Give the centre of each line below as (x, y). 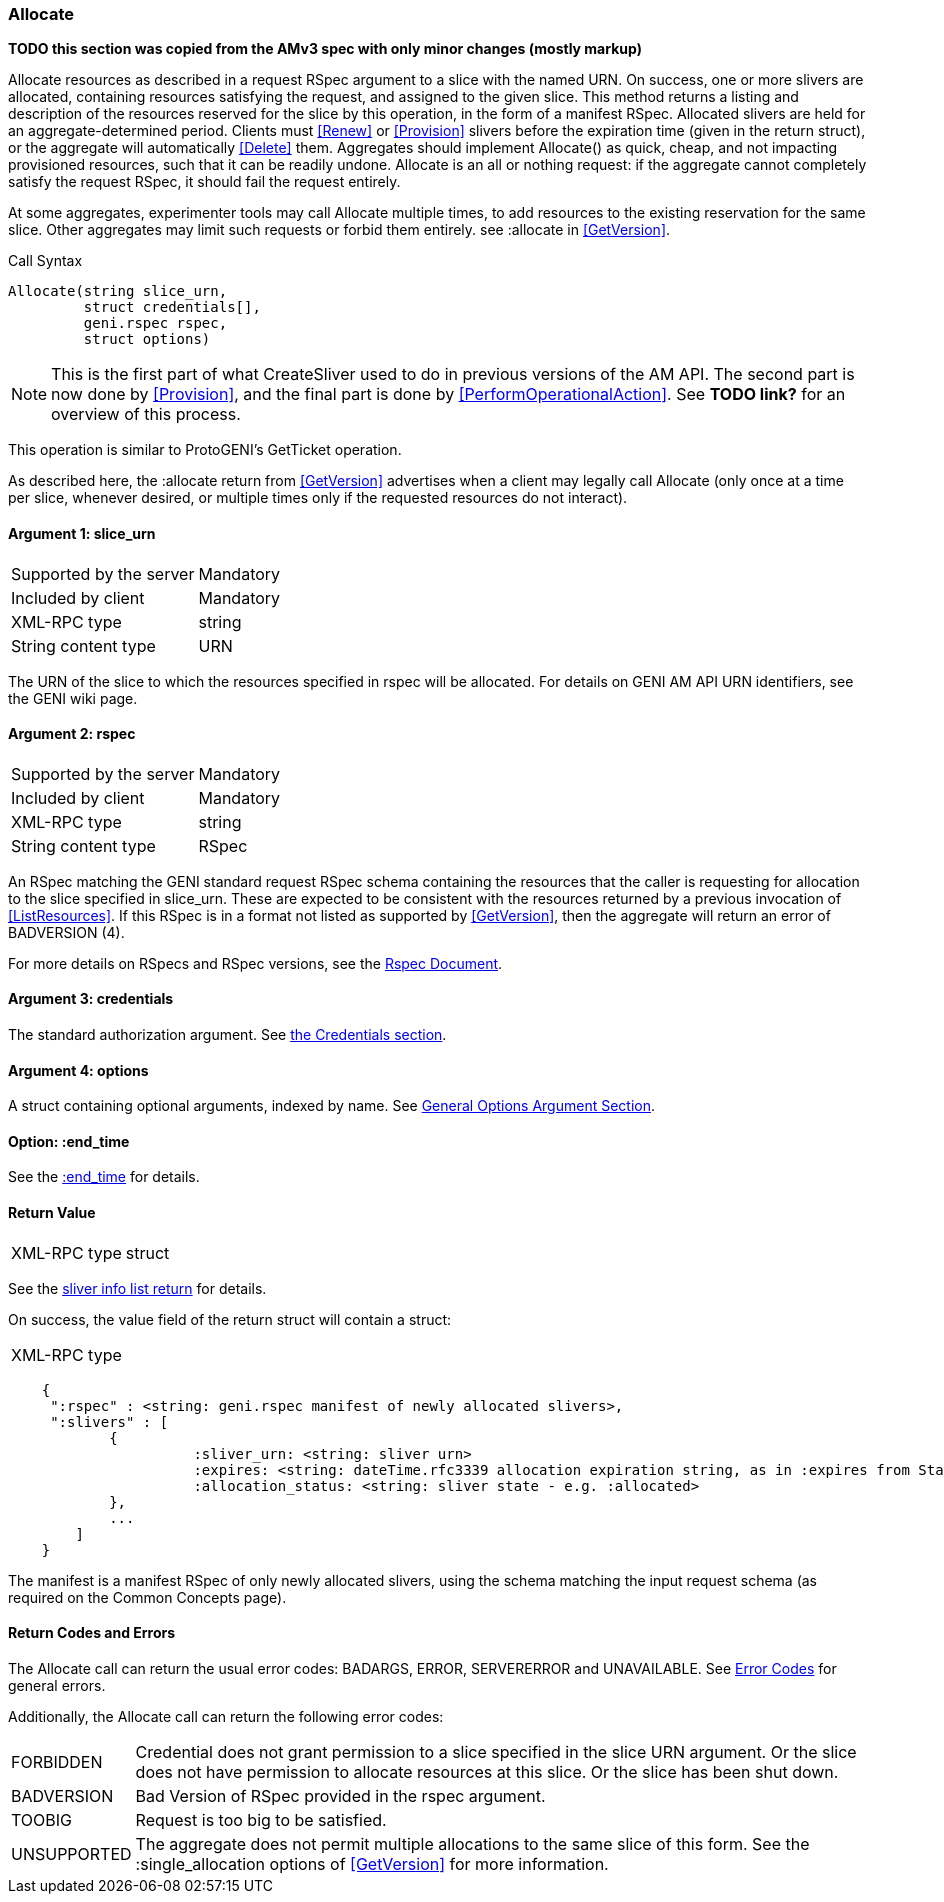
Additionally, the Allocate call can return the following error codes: (226, 1716)
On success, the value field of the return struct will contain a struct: (230, 1319)
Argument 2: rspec (72, 734)
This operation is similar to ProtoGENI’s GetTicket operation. (205, 450)
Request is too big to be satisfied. (261, 1819)
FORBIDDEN (57, 1761)
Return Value (52, 1213)
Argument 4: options (78, 1070)
